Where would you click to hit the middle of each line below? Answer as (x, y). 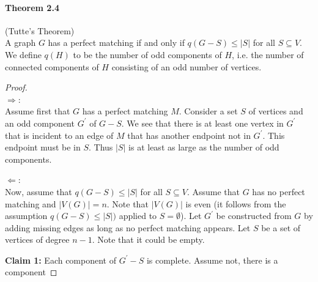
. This (274, 135)
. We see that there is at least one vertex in (202, 123)
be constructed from (254, 216)
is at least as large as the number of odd (204, 147)
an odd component (40, 123)
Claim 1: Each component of (61, 260)
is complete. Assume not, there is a (212, 260)
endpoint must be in (43, 147)
